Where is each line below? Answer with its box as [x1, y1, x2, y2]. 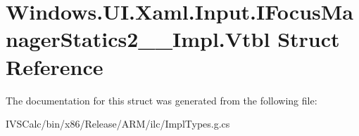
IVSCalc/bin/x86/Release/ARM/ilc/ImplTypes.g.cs [6, 116, 230, 131]
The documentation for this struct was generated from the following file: [6, 93, 317, 107]
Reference [6, 52, 103, 81]
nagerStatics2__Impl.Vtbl [6, 25, 270, 53]
